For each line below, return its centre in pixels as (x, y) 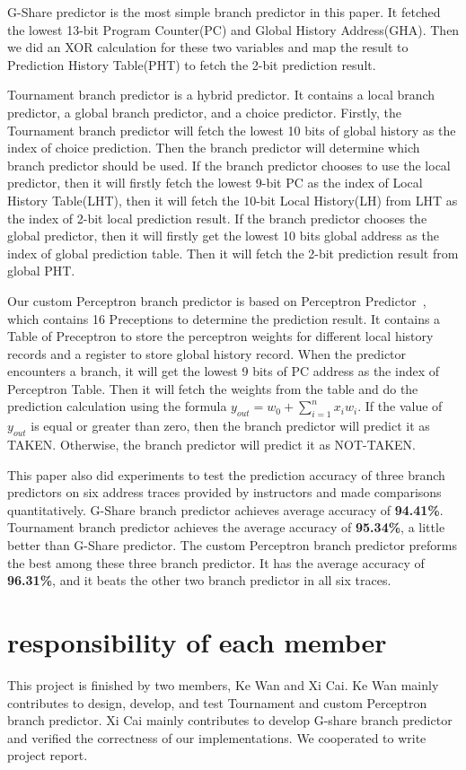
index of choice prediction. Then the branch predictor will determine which (214, 148)
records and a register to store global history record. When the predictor (207, 353)
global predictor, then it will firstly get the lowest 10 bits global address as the (223, 236)
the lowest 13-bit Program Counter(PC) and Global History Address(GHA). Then (233, 29)
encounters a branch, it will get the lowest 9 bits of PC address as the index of (224, 371)
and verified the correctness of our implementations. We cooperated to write (217, 737)
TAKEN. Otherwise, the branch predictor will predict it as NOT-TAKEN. (211, 445)
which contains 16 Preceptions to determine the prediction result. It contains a (224, 318)
